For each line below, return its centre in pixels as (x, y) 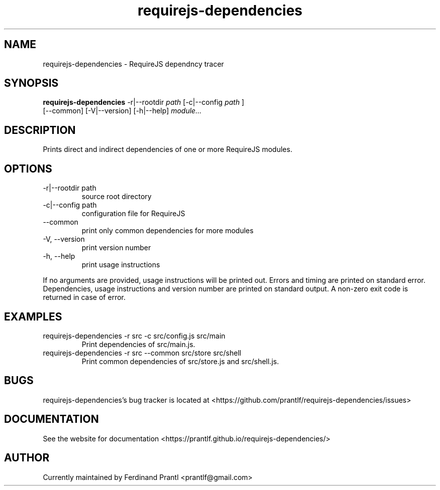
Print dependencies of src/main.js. (138, 344)
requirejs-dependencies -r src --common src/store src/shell (142, 353)
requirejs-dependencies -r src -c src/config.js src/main (134, 336)
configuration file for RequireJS (133, 214)
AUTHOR (27, 458)
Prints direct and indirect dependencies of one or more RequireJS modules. (168, 149)
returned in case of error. (84, 297)
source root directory (117, 197)
